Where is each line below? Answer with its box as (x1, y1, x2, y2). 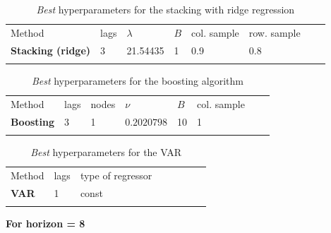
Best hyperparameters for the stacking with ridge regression (36, 2, 295, 16)
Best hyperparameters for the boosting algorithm (31, 73, 243, 88)
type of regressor (80, 167, 152, 182)
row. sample (248, 25, 301, 40)
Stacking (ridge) (11, 42, 91, 57)
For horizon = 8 (6, 216, 85, 231)
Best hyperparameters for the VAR (30, 145, 182, 160)
